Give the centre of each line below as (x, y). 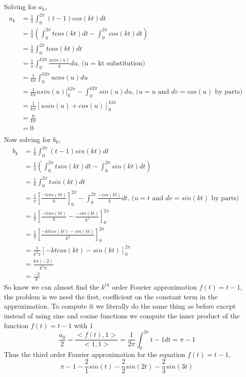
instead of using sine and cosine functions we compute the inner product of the (122, 316)
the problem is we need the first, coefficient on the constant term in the (111, 296)
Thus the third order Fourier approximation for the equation (95, 354)
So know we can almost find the (51, 287)
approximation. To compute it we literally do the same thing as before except (120, 306)
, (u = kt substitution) (112, 63)
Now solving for (27, 139)
